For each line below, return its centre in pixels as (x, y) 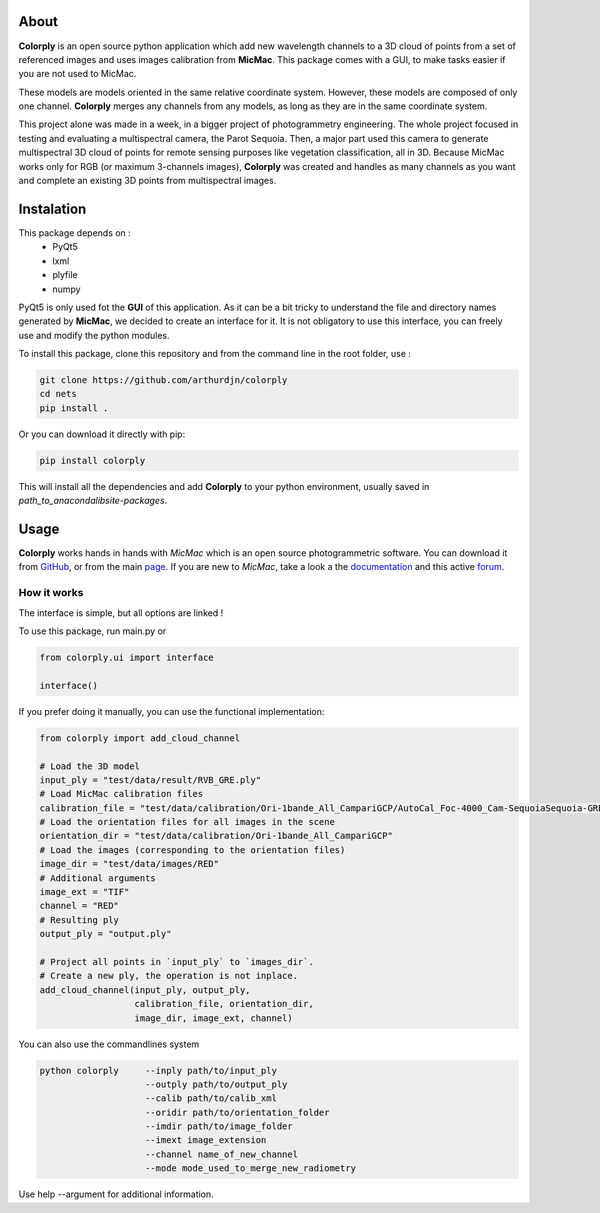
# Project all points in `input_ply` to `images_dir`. (176, 961)
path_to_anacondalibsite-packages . (93, 501)
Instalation (52, 208)
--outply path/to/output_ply (216, 1084)
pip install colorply (92, 460)
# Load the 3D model (89, 766)
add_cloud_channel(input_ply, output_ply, (145, 989)
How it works (51, 593)
